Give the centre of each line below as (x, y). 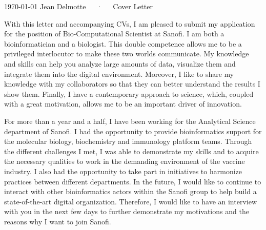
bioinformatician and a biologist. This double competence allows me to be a (123, 43)
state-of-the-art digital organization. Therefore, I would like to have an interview (130, 201)
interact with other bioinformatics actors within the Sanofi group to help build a (130, 191)
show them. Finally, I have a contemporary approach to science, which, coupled (129, 93)
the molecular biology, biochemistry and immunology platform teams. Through (128, 141)
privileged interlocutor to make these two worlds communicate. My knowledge (127, 54)
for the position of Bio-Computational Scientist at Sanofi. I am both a (114, 34)
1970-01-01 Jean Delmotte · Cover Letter (78, 6)
